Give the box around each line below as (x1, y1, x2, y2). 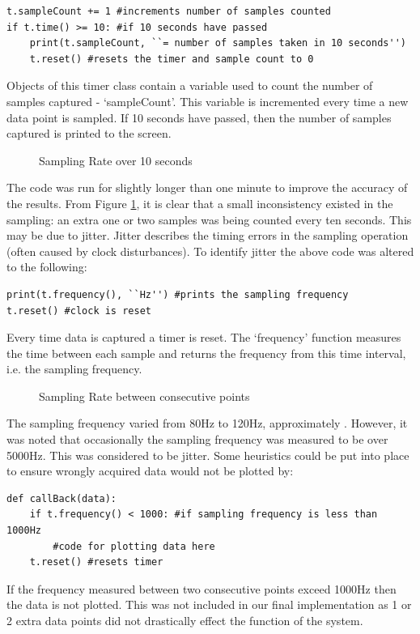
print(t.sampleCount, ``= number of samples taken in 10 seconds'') (29, 37, 406, 49)
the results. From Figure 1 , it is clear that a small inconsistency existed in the (6, 194, 393, 211)
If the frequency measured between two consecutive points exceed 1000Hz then (6, 580, 397, 597)
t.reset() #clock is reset (6, 304, 151, 317)
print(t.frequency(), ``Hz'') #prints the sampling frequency (6, 288, 349, 300)
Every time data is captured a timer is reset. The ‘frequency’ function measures (6, 329, 401, 346)
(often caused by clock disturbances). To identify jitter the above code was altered (6, 242, 414, 259)
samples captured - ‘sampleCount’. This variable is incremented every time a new (6, 92, 409, 109)
